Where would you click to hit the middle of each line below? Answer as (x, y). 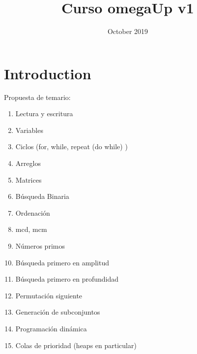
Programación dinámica (51, 328)
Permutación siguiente (49, 295)
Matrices (28, 179)
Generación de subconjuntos (58, 312)
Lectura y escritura (44, 113)
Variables (29, 130)
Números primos (40, 246)
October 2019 (128, 31)
